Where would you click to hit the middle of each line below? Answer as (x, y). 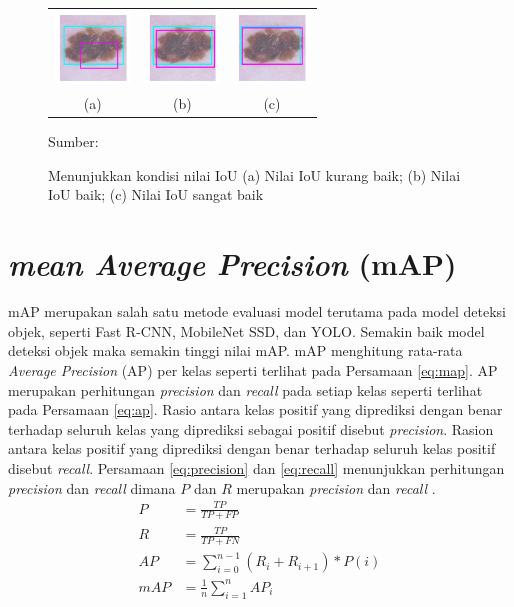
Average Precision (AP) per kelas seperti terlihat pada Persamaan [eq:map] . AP (253, 369)
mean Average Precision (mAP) (232, 264)
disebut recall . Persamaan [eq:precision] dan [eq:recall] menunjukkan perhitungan (256, 467)
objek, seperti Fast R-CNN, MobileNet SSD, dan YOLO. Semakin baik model (246, 330)
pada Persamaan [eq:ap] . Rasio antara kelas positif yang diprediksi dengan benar (255, 409)
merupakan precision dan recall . (336, 487)
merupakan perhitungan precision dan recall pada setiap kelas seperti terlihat (245, 389)
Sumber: (73, 141)
